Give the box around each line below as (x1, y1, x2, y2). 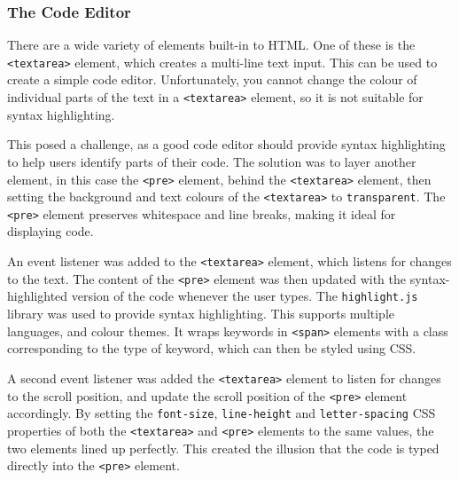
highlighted (7, 287, 68, 305)
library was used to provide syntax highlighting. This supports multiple (7, 304, 395, 323)
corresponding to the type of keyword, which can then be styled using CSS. (7, 339, 416, 358)
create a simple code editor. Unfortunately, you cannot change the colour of (7, 70, 417, 89)
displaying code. (7, 222, 94, 240)
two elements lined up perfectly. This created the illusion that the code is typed (7, 438, 440, 457)
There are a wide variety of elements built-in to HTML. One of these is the (7, 35, 416, 54)
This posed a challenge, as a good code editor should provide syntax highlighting (7, 135, 446, 153)
